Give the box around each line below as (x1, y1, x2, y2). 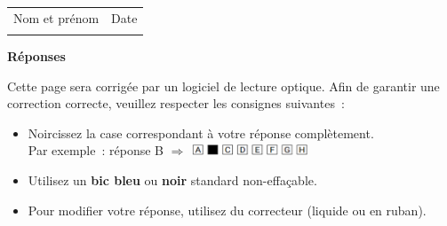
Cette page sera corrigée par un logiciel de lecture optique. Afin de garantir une (7, 76, 440, 95)
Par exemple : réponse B (28, 141, 164, 160)
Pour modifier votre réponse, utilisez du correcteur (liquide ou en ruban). (28, 200, 427, 219)
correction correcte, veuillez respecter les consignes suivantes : (7, 94, 345, 113)
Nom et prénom (13, 8, 100, 27)
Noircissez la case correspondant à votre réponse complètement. (28, 123, 374, 142)
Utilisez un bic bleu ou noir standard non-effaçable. (28, 171, 317, 190)
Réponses (7, 47, 66, 66)
